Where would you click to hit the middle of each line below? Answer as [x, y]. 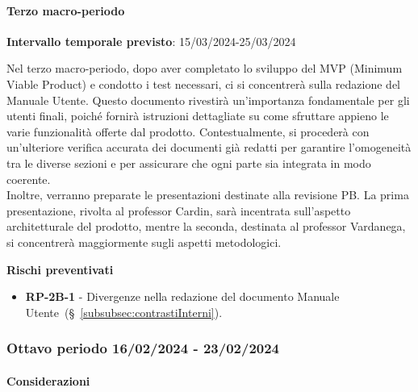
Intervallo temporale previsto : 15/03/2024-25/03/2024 [151, 41]
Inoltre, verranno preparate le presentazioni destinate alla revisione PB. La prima [208, 195]
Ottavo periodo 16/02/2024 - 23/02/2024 [143, 348]
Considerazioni [48, 380]
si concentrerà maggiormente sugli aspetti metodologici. [144, 242]
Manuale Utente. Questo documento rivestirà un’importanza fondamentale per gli [208, 100]
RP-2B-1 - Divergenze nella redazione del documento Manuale [182, 296]
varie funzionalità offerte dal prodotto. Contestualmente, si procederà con [188, 131]
